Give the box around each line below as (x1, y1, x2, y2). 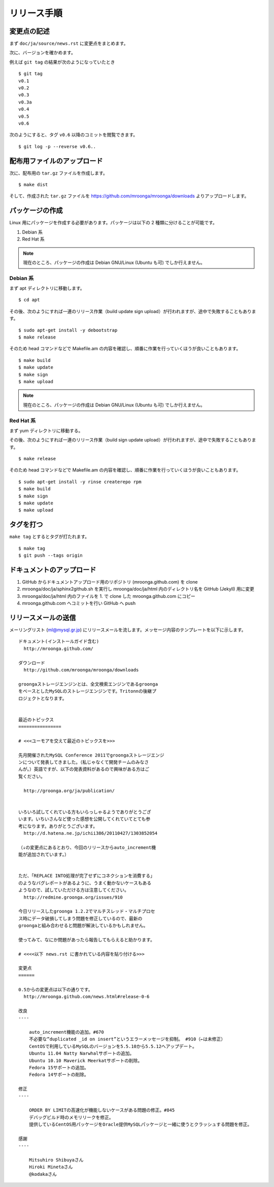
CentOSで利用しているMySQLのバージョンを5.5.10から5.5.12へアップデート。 (28, 1043, 197, 1049)
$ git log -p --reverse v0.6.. (18, 144, 96, 149)
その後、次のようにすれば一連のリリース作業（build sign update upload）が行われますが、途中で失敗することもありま (9, 437, 256, 443)
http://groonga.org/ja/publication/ (23, 788, 115, 794)
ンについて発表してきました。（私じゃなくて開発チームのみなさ (18, 759, 149, 765)
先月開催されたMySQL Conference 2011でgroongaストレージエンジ (18, 752, 164, 758)
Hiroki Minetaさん (28, 1164, 73, 1170)
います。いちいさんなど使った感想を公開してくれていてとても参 (18, 816, 151, 822)
